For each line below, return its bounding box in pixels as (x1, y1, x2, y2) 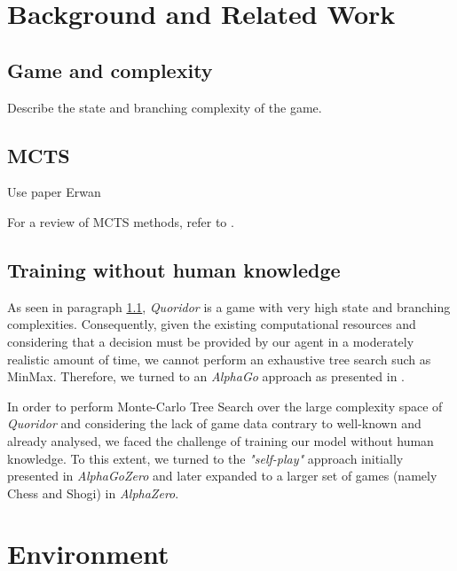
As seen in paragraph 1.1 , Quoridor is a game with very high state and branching (7, 297, 451, 316)
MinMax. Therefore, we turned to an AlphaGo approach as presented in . (7, 367, 406, 386)
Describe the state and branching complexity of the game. (7, 98, 322, 116)
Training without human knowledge (7, 255, 341, 283)
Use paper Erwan (7, 183, 101, 201)
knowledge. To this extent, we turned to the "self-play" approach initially (7, 449, 404, 467)
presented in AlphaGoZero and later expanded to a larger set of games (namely (7, 466, 437, 485)
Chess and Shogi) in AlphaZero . (7, 483, 179, 502)
